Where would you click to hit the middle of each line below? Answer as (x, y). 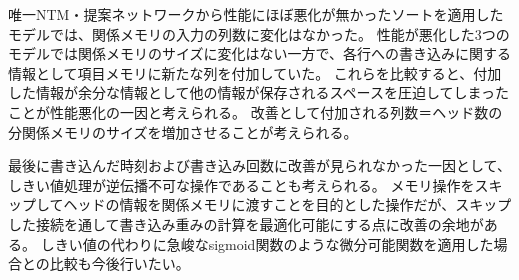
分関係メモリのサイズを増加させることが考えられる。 (183, 131)
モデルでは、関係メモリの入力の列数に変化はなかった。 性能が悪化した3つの (259, 33)
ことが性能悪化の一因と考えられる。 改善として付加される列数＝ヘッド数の (255, 111)
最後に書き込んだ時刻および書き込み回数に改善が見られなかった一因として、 (259, 165)
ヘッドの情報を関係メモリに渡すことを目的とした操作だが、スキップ (287, 204)
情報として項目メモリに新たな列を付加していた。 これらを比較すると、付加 (255, 72)
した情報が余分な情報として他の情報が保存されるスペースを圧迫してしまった (258, 92)
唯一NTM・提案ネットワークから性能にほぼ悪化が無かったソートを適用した (256, 14)
